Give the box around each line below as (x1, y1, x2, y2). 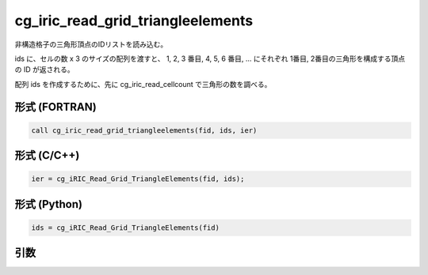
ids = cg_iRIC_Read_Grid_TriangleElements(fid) (31, 223, 220, 232)
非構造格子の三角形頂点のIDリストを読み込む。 (14, 40, 168, 49)
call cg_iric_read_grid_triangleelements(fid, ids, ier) (31, 126, 258, 134)
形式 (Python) (14, 198, 83, 211)
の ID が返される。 (14, 65, 75, 74)
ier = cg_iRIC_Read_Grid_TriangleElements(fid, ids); (31, 175, 245, 183)
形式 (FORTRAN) (14, 100, 97, 114)
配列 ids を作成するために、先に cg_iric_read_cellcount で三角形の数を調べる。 (14, 79, 272, 89)
